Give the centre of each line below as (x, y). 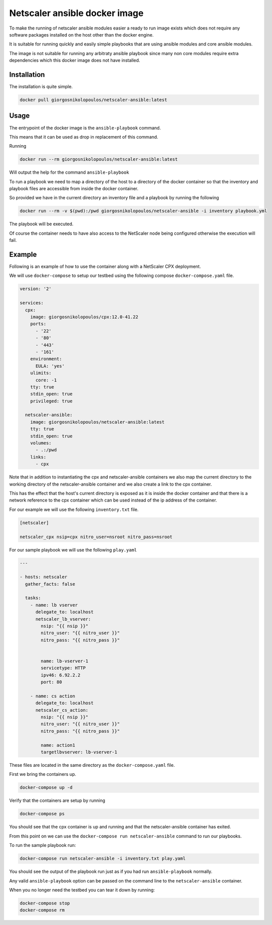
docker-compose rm (42, 910)
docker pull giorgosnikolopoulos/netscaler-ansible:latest (93, 100)
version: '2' (36, 289)
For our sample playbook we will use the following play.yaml (73, 550)
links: (38, 457)
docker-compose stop (45, 903)
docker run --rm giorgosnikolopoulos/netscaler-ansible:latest (99, 159)
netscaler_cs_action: (62, 710)
